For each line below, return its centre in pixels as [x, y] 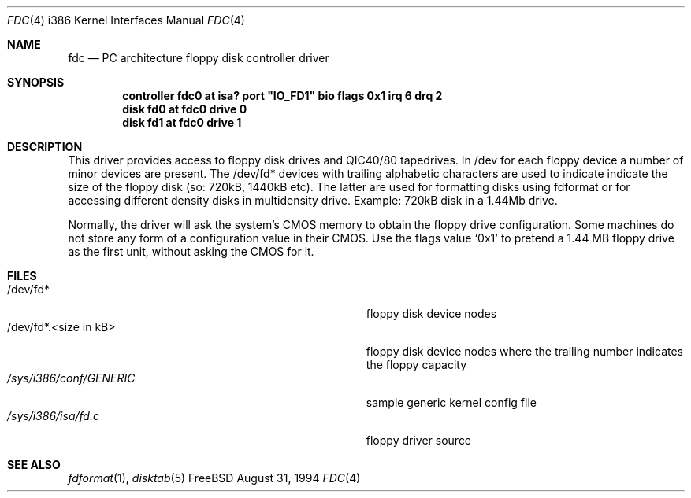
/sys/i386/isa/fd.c [53, 416]
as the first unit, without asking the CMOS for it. [191, 251]
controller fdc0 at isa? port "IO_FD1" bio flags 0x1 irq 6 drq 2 [282, 96]
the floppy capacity [416, 365]
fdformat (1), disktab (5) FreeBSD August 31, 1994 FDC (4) [214, 478]
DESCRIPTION [45, 147]
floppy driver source [419, 440]
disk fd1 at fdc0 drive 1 [182, 122]
